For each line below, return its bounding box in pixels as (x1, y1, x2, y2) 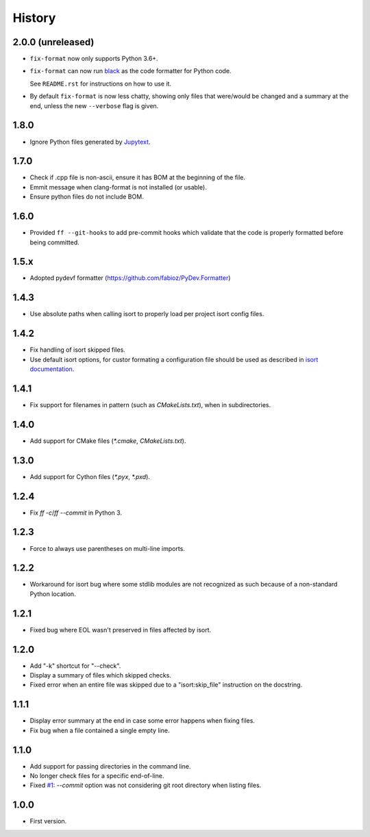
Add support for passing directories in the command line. (29, 762, 191, 770)
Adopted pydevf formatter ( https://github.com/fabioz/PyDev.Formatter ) (29, 274, 231, 282)
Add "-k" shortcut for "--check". (29, 661, 121, 670)
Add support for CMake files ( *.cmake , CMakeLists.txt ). (29, 437, 186, 445)
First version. (29, 817, 67, 825)
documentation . (29, 365, 75, 373)
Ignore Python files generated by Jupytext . (29, 138, 151, 146)
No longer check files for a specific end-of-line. (29, 772, 164, 780)
